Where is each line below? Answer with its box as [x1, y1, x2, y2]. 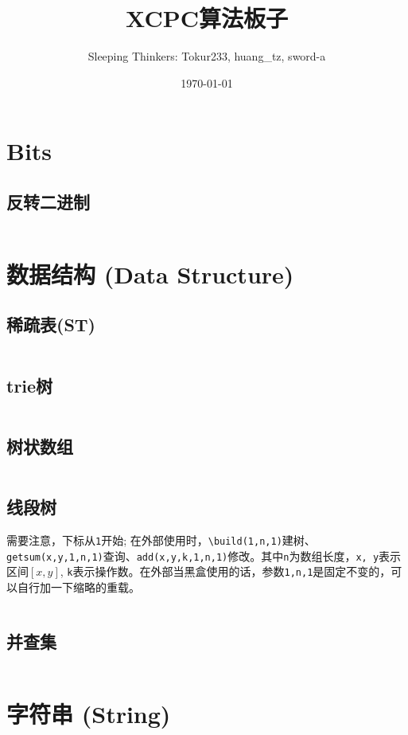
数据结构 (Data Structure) [6, 257, 294, 290]
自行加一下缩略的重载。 [17, 578, 140, 595]
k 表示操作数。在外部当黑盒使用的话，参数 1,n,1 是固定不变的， [67, 563, 391, 580]
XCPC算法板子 [126, 2, 288, 34]
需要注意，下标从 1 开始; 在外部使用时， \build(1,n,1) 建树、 [6, 531, 316, 548]
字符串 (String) [6, 697, 171, 729]
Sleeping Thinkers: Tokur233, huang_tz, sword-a [87, 48, 326, 65]
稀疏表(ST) [6, 312, 95, 337]
